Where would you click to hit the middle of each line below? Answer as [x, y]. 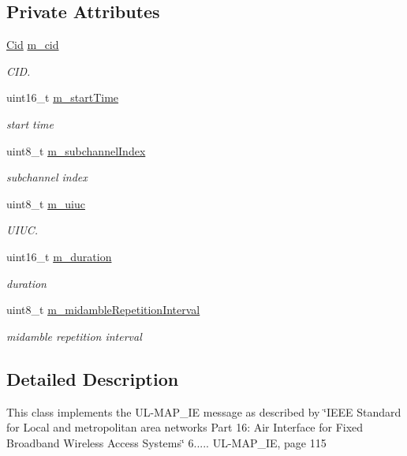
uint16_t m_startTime [63, 97]
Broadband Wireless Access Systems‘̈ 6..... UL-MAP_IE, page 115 [166, 442]
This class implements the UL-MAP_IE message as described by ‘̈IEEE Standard [204, 411]
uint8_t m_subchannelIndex [76, 150]
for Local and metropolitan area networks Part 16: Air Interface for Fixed [185, 427]
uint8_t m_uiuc [46, 203]
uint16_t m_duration [59, 256]
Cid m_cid [33, 45]
